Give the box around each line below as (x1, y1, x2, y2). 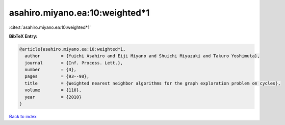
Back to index (9, 114, 37, 120)
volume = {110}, (25, 87, 82, 93)
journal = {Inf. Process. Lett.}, (25, 60, 123, 65)
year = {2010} (25, 94, 82, 100)
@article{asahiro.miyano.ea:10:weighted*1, (19, 46, 126, 52)
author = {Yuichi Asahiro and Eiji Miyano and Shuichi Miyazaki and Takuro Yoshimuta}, (25, 53, 260, 59)
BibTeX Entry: (9, 33, 38, 39)
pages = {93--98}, (25, 74, 90, 79)
